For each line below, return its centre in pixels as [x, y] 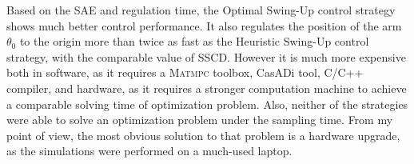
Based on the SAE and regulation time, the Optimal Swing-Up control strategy [201, 10]
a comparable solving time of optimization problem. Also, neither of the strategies [207, 104]
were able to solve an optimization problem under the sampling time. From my [200, 120]
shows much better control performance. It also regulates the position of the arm [204, 25]
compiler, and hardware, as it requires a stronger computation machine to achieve [207, 88]
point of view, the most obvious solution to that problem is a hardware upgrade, [203, 135]
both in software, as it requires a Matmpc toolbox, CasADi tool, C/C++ [185, 72]
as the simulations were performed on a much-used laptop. [149, 151]
